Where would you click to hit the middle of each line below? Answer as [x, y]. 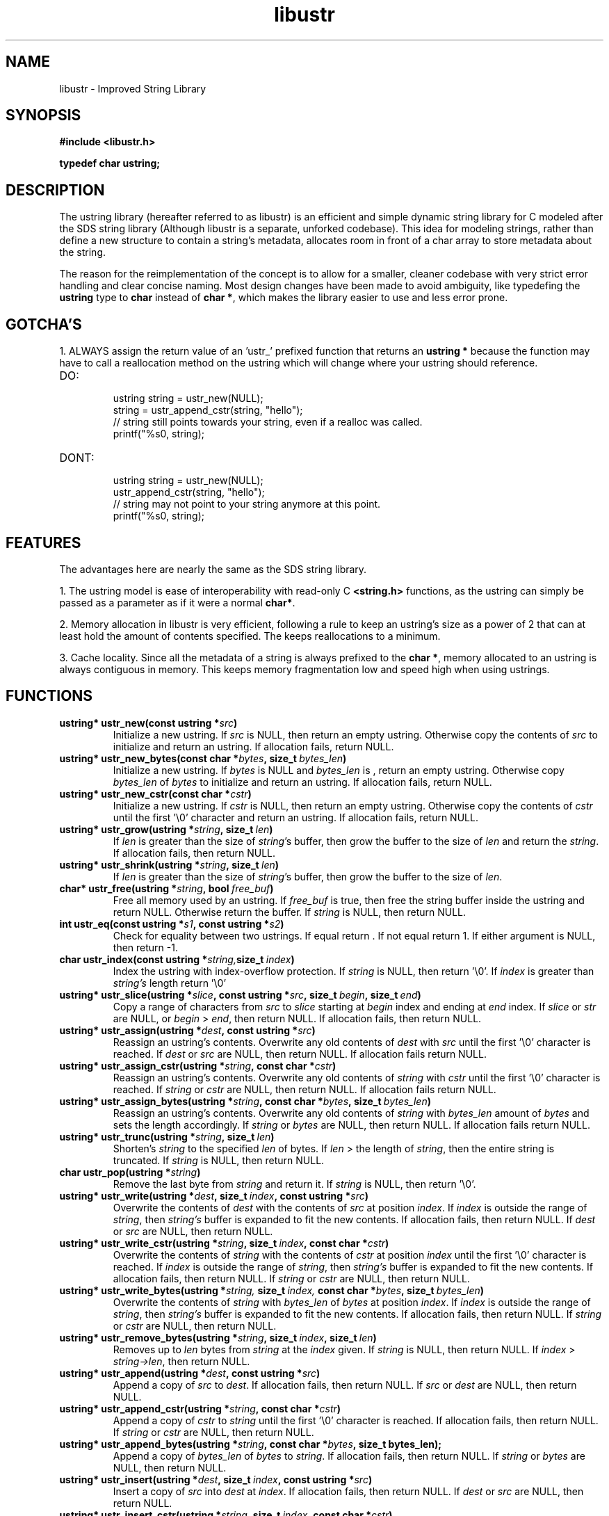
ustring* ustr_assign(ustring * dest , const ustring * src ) [187, 1030]
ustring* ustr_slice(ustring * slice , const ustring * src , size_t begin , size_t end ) [240, 994]
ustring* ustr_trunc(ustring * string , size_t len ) [167, 1136]
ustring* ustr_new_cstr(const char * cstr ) [155, 793]
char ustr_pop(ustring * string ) [130, 1172]
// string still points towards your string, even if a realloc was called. [268, 422]
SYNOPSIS [43, 115]
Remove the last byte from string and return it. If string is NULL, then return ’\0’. [294, 1184]
